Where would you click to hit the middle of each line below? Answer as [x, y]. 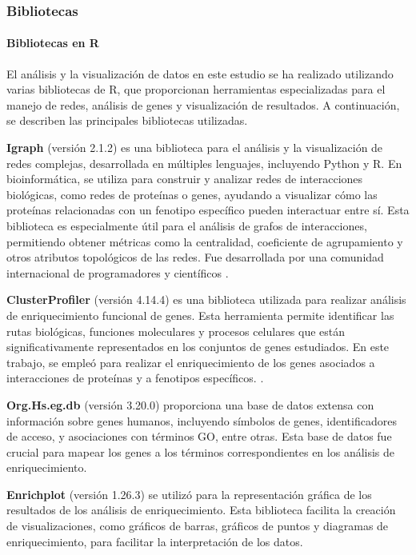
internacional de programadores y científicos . [118, 272]
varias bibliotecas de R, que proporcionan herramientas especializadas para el [196, 89]
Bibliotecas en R [53, 43]
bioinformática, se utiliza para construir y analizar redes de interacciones [185, 179]
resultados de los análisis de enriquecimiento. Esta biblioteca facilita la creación [201, 510]
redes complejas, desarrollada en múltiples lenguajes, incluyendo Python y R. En [204, 163]
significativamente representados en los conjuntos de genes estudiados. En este [198, 347]
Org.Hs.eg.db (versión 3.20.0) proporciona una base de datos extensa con [190, 404]
